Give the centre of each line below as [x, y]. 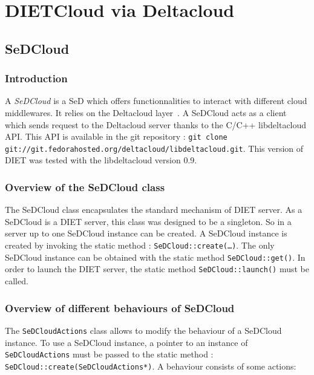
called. [17, 281]
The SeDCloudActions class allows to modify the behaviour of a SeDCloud [143, 330]
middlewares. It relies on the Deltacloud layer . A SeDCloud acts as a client [146, 112]
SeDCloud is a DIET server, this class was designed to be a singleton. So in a [148, 221]
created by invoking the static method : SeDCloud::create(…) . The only [140, 245]
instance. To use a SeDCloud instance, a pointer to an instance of [126, 342]
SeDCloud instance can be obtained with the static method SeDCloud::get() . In [155, 257]
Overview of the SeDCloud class [85, 187]
